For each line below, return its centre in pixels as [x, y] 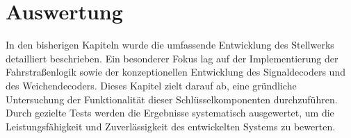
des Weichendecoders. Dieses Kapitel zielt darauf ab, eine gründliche [151, 85]
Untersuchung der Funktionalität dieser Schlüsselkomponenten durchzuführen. [172, 99]
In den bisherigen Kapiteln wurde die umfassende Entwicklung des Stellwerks [170, 45]
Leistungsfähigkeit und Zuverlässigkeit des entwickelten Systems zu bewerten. [171, 126]
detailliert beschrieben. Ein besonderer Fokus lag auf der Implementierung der [172, 58]
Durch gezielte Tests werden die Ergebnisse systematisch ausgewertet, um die [170, 113]
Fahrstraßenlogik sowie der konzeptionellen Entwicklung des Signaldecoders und [175, 72]
